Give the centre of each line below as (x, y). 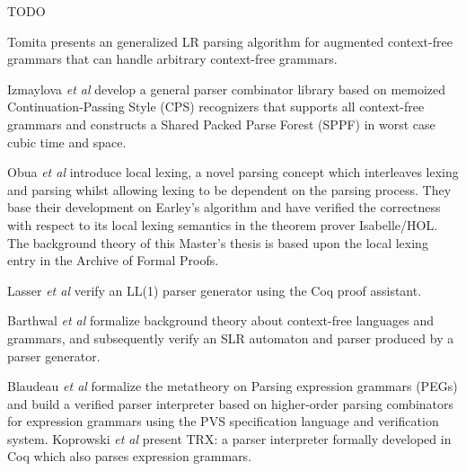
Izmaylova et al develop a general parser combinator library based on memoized (227, 89)
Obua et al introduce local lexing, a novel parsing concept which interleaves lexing (233, 172)
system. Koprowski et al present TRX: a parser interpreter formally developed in (229, 438)
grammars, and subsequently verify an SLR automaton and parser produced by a (231, 338)
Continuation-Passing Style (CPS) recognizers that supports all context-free (216, 107)
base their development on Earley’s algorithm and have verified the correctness (224, 207)
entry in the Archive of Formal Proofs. (113, 260)
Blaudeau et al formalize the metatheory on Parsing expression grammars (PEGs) (233, 386)
